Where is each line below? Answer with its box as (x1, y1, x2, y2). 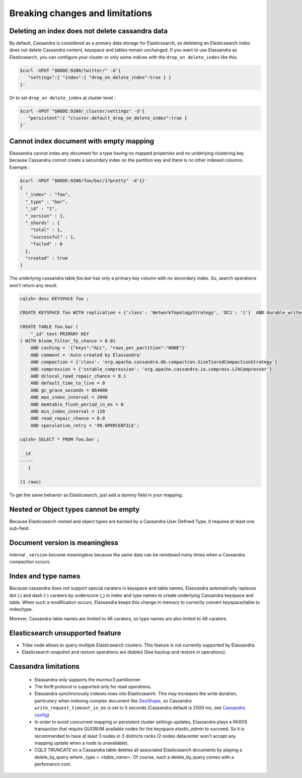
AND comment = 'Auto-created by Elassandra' (30, 352, 142, 358)
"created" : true (25, 255, 68, 261)
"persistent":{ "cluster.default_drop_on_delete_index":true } (28, 115, 187, 121)
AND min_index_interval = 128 (30, 408, 105, 414)
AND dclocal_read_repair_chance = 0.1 (30, 373, 126, 379)
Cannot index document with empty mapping (9, 136, 155, 146)
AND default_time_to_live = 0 (30, 380, 105, 386)
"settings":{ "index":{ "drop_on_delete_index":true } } (28, 75, 172, 81)
